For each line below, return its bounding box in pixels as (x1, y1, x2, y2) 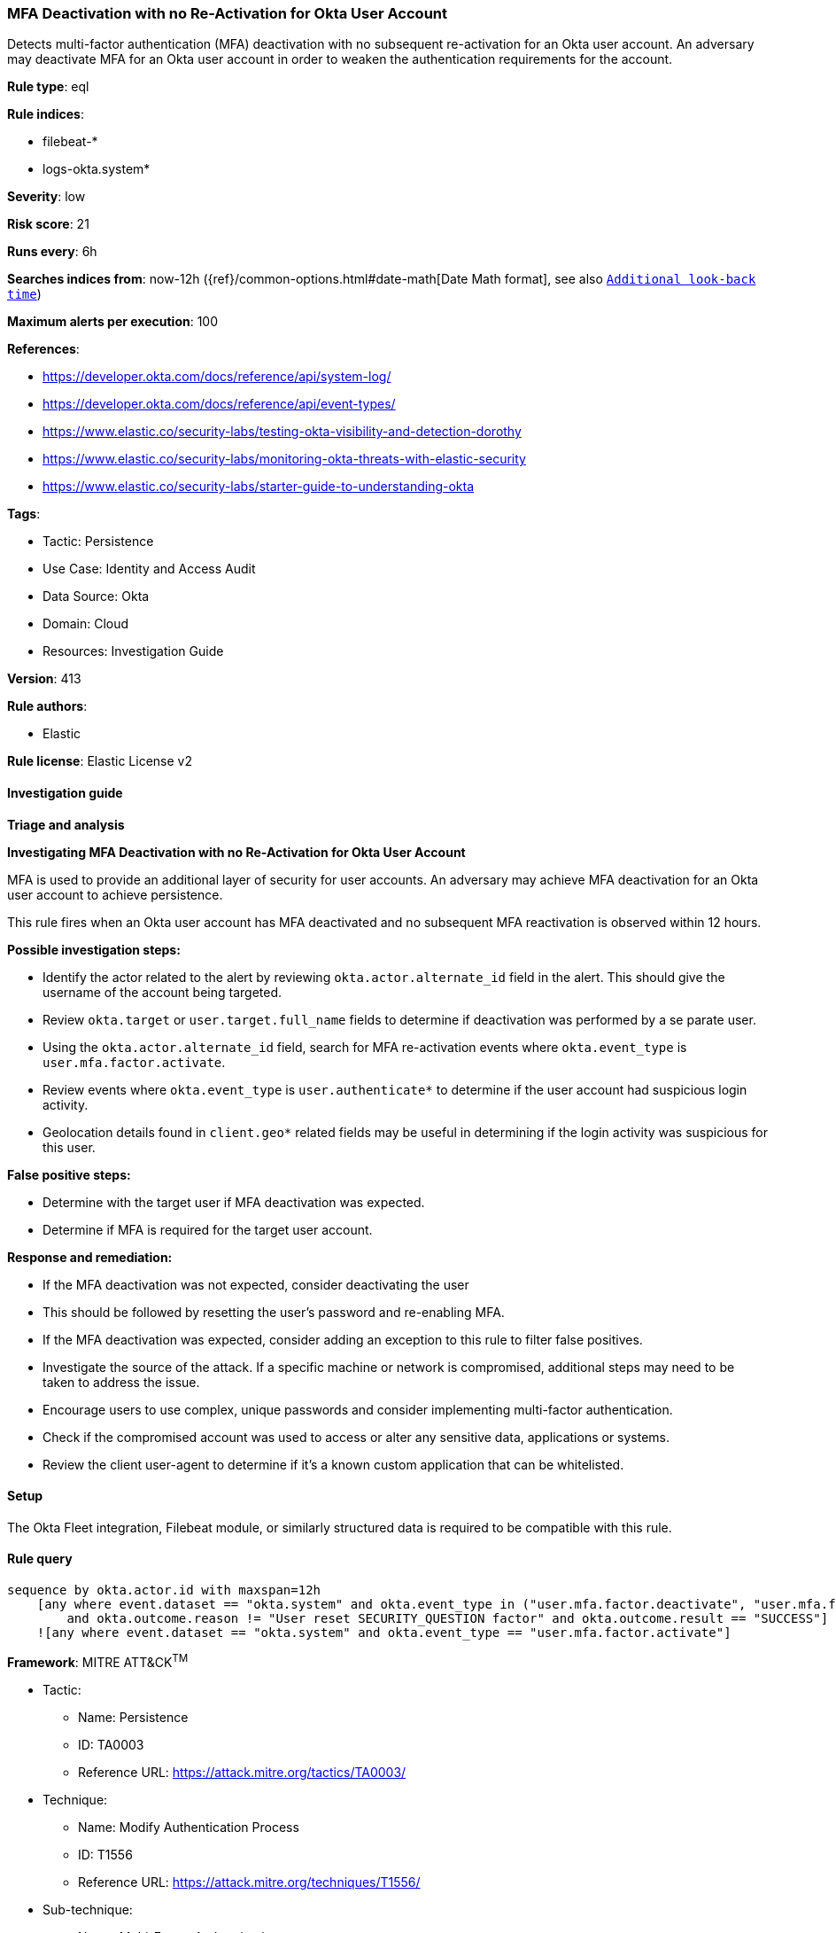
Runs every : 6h (7, 244, 97, 260)
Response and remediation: (7, 1249, 173, 1265)
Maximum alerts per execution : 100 (7, 314, 219, 330)
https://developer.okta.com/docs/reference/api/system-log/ (43, 369, 391, 385)
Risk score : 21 (7, 216, 89, 232)
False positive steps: (7, 1166, 131, 1182)
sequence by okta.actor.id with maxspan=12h (7, 1583, 321, 1598)
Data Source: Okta (43, 588, 150, 604)
